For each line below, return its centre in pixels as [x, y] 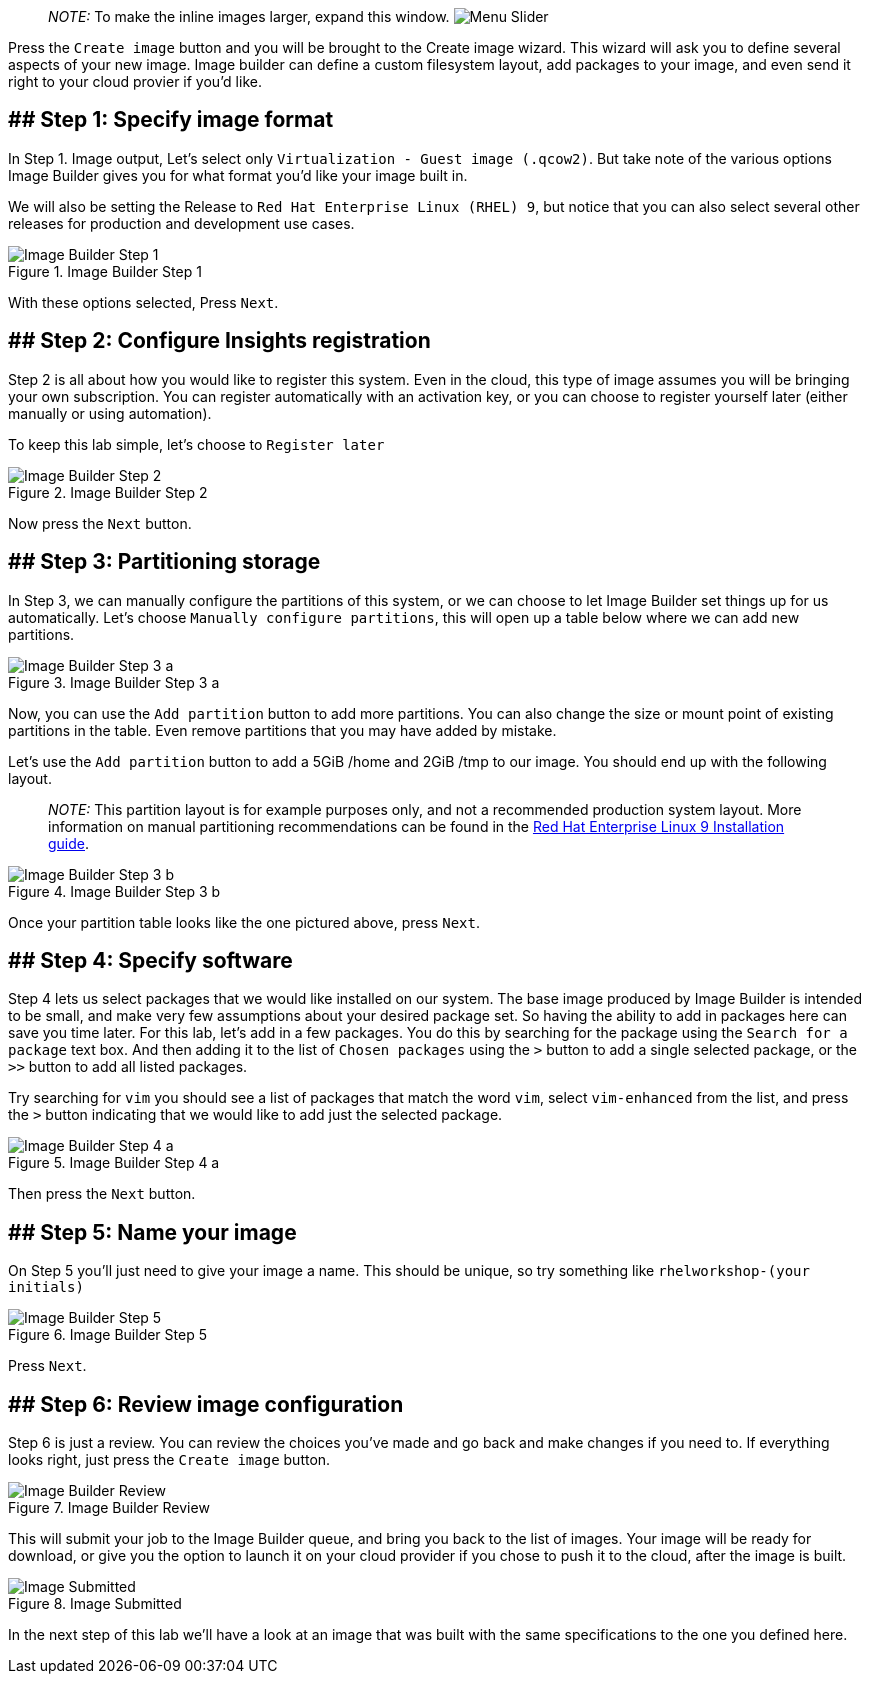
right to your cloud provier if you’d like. [135, 81]
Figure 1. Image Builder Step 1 [105, 271]
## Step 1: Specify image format [171, 120]
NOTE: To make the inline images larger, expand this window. [249, 16]
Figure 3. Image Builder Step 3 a [114, 682]
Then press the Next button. [102, 1194]
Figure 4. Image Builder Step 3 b [114, 891]
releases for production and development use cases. [181, 223]
